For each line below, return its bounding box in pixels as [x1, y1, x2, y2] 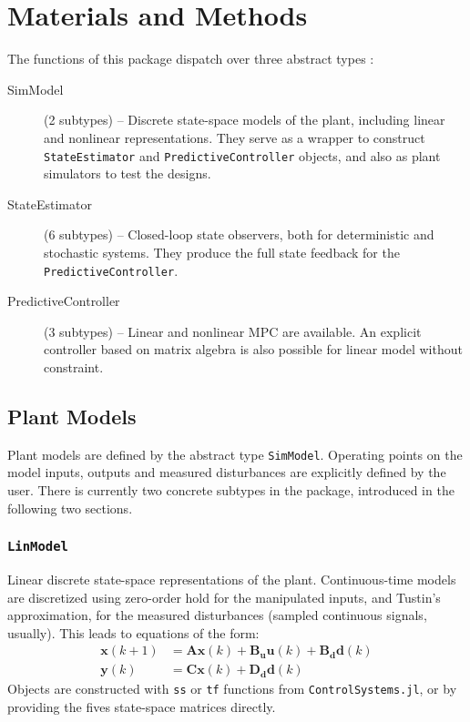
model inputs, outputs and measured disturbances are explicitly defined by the [7, 463, 446, 482]
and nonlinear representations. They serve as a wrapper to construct [44, 127, 425, 147]
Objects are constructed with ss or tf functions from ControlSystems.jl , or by [7, 679, 457, 698]
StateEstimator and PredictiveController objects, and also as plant [44, 146, 441, 165]
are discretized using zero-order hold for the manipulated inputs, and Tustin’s [7, 587, 441, 606]
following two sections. [7, 498, 133, 517]
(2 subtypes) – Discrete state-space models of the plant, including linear [44, 110, 445, 129]
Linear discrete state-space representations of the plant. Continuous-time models [7, 569, 456, 588]
